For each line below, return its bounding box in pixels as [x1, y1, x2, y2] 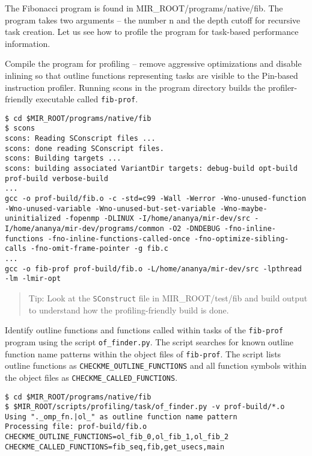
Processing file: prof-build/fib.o [5, 422, 147, 431]
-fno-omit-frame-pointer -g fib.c [30, 244, 169, 253]
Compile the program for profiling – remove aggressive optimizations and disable [5, 57, 302, 70]
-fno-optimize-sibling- [194, 234, 289, 243]
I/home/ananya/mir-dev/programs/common [5, 224, 164, 233]
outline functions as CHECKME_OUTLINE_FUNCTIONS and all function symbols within [5, 359, 307, 372]
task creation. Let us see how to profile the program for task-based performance [5, 25, 299, 38]
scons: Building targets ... [5, 154, 121, 163]
